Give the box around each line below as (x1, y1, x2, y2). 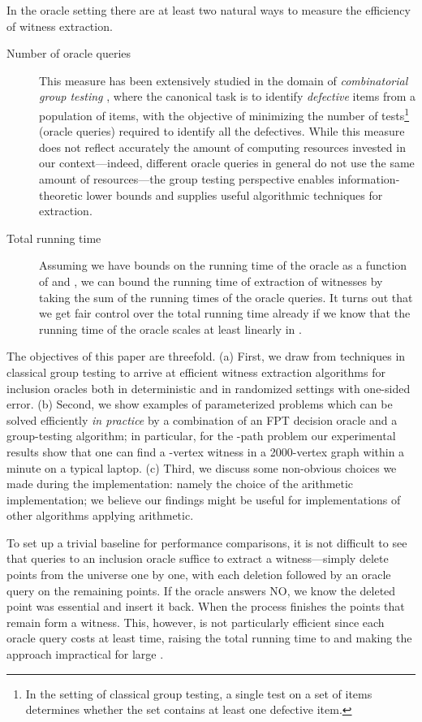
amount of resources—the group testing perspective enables (39, 171, 334, 187)
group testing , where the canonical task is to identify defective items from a (39, 88, 416, 105)
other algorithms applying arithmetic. (6, 507, 194, 524)
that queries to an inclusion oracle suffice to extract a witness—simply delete (6, 550, 389, 567)
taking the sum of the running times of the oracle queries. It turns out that (39, 288, 413, 305)
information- (338, 171, 400, 187)
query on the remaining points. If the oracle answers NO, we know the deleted (6, 581, 396, 599)
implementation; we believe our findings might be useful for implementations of (6, 491, 401, 508)
